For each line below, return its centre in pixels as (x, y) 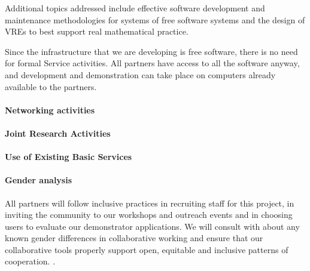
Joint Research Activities (58, 133)
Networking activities (50, 110)
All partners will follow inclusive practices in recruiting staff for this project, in (150, 203)
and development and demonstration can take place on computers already (140, 74)
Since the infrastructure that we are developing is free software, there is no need (151, 51)
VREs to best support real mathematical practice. (97, 31)
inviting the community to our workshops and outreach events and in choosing (149, 215)
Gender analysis (39, 180)
